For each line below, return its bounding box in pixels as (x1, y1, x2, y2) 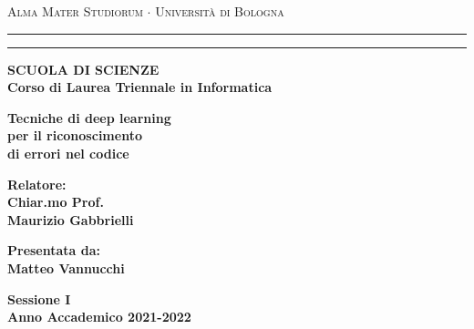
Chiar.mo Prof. (7, 192, 104, 211)
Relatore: (7, 174, 67, 193)
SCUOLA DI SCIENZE (7, 59, 160, 78)
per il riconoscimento (7, 126, 142, 145)
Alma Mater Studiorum (7, 2, 143, 20)
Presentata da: (7, 241, 101, 260)
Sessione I (7, 289, 71, 308)
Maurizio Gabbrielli (7, 210, 134, 229)
